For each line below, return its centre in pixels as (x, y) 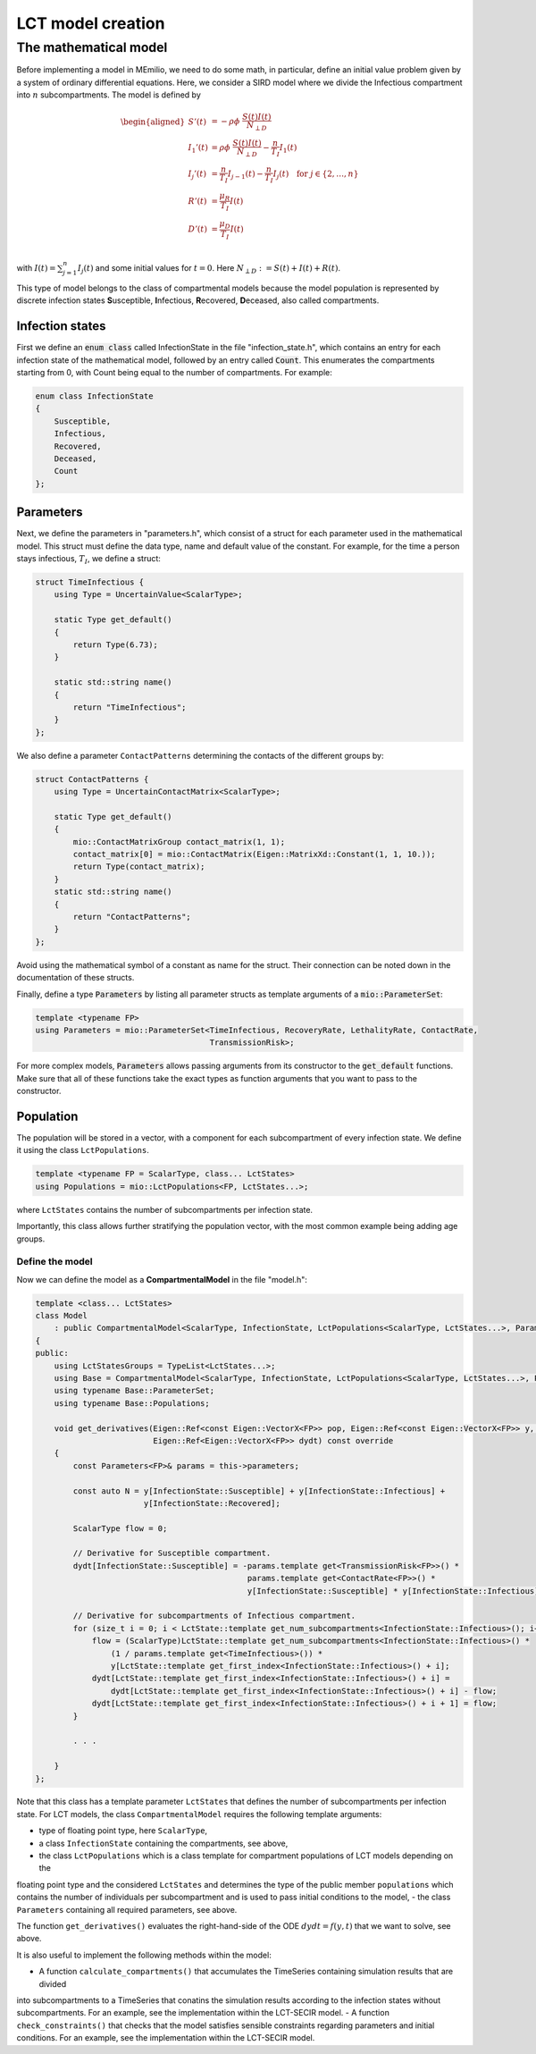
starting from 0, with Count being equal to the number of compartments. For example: (174, 373)
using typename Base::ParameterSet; (134, 1391)
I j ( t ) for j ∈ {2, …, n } (316, 175)
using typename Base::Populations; (132, 1403)
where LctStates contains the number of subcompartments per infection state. (164, 1209)
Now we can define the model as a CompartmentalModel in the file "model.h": (162, 1279)
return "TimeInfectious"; (130, 707)
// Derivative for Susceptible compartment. (172, 1553)
